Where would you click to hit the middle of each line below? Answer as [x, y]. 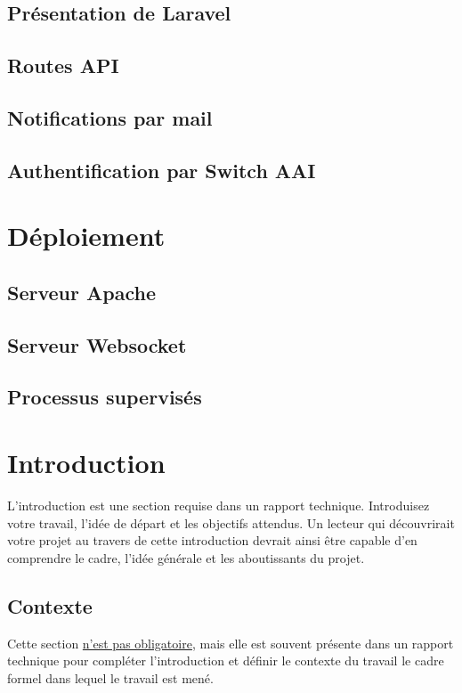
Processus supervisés [105, 397]
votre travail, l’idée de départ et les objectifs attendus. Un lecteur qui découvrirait [231, 522]
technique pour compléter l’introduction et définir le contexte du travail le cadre [226, 660]
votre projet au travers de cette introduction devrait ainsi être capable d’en [212, 540]
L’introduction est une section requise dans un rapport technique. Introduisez [219, 505]
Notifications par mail [110, 117]
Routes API [63, 65]
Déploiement [86, 236]
